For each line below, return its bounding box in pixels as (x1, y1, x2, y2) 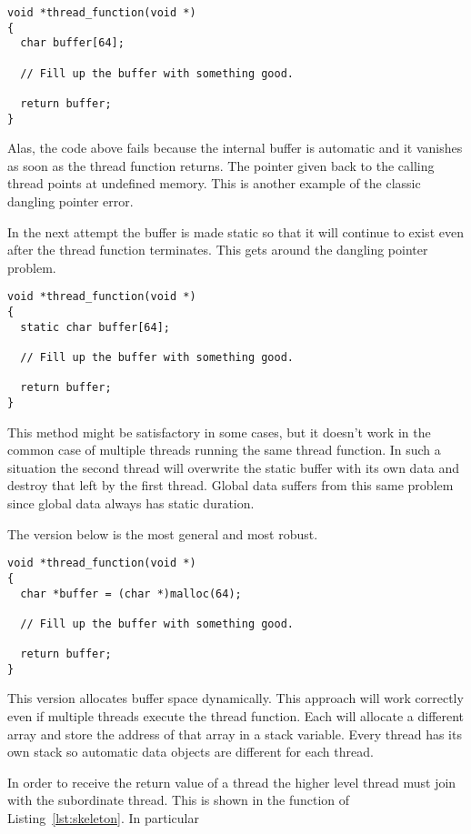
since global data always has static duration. (7, 494, 255, 513)
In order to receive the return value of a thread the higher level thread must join (7, 772, 456, 791)
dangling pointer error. (7, 192, 134, 211)
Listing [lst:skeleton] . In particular (7, 809, 199, 828)
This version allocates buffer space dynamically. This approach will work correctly (7, 688, 464, 708)
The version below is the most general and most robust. (7, 524, 318, 543)
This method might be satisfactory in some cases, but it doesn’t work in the (7, 422, 431, 441)
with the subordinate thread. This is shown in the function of (7, 790, 350, 809)
